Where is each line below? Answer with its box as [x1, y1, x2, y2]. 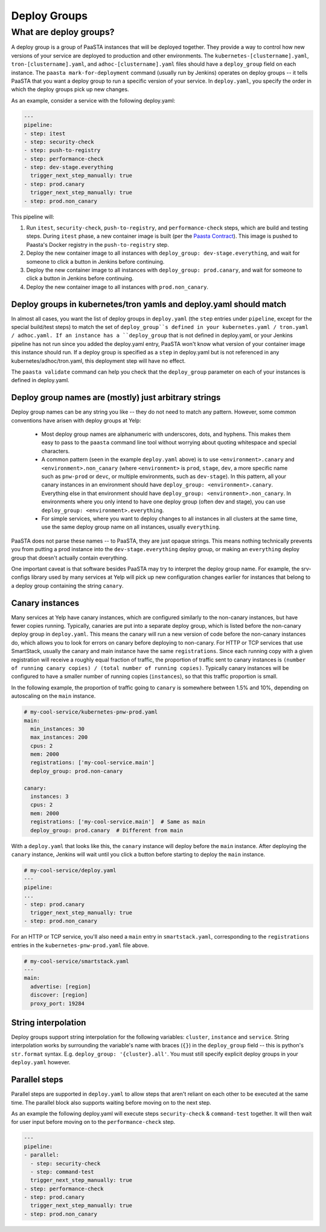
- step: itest [24, 130, 66, 137]
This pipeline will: [11, 213, 54, 220]
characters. [41, 447, 70, 455]
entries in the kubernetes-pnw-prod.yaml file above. [11, 942, 149, 949]
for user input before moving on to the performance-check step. [11, 1119, 176, 1126]
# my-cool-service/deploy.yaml [24, 867, 117, 873]
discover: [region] [30, 992, 88, 998]
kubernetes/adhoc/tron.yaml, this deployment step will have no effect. [11, 357, 186, 365]
